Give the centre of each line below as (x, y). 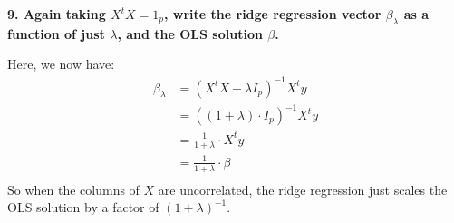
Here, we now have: (61, 64)
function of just (56, 33)
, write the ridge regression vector (273, 14)
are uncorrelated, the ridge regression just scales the (303, 189)
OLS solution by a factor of (83, 207)
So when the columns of (73, 189)
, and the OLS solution (190, 33)
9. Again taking (57, 14)
